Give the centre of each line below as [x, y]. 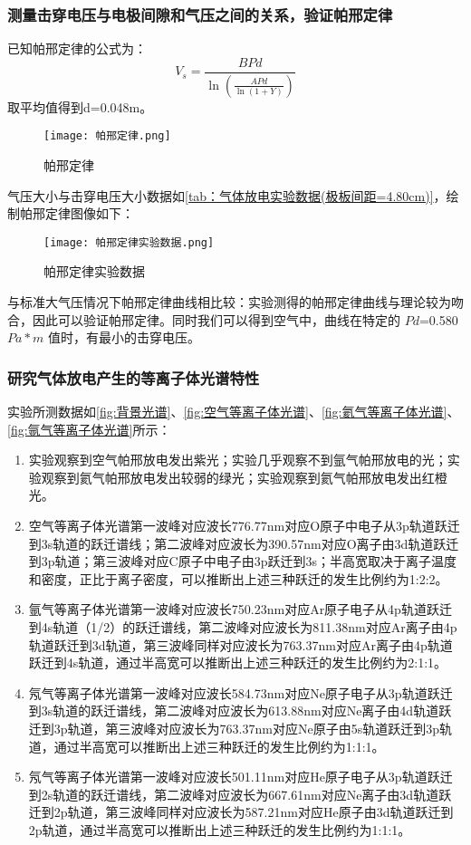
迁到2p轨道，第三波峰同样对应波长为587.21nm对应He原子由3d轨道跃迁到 [241, 812]
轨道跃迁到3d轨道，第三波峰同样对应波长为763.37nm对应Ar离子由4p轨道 [240, 644]
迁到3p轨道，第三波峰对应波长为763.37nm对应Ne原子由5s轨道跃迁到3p [234, 728]
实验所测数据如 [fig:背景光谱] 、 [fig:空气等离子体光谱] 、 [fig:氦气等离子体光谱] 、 [234, 411]
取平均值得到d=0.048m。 [80, 106]
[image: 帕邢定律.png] [107, 136]
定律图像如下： [89, 213]
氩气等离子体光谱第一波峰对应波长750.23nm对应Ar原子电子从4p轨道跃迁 [240, 609]
